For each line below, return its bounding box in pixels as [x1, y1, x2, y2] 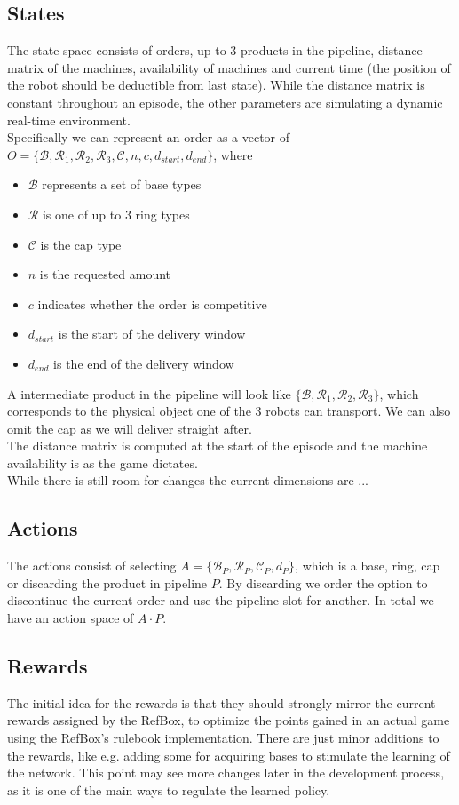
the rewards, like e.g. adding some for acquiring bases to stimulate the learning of [7, 745, 450, 764]
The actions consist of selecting [7, 556, 177, 575]
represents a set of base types [42, 175, 202, 194]
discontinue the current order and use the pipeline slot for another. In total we [7, 591, 434, 610]
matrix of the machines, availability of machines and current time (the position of [7, 58, 451, 76]
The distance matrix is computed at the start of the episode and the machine [7, 436, 428, 455]
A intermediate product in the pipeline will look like [7, 384, 291, 402]
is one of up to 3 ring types [42, 204, 190, 223]
